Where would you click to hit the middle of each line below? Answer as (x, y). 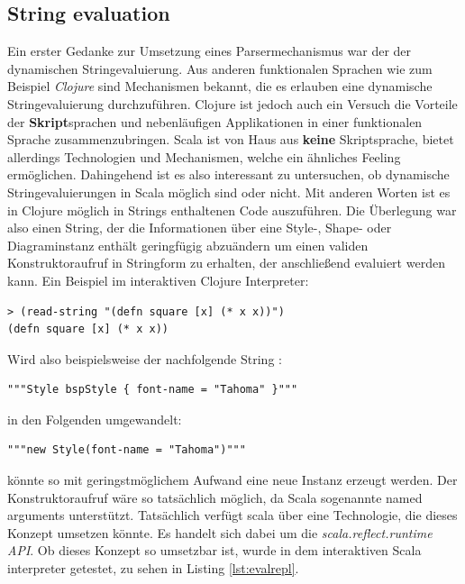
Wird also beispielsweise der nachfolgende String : (145, 358)
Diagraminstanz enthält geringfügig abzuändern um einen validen (188, 245)
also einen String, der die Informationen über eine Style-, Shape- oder (200, 228)
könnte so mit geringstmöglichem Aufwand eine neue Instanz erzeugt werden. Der (232, 480)
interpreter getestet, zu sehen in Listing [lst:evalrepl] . (153, 568)
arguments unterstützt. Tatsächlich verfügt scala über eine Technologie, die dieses (232, 515)
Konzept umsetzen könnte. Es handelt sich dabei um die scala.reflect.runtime (220, 532)
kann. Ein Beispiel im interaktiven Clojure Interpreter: (158, 280)
